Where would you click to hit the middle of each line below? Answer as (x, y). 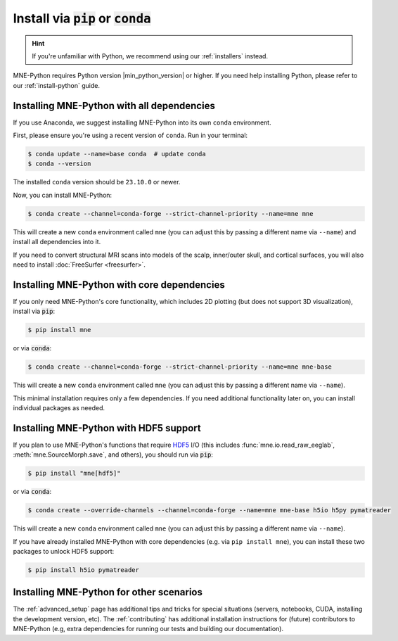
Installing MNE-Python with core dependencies (119, 285)
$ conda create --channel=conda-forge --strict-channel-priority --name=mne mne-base (180, 367)
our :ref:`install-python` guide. (57, 85)
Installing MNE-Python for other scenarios (108, 592)
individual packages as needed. (59, 407)
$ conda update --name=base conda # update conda (117, 154)
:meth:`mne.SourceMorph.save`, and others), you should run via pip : (113, 455)
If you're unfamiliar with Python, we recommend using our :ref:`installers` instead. (150, 56)
